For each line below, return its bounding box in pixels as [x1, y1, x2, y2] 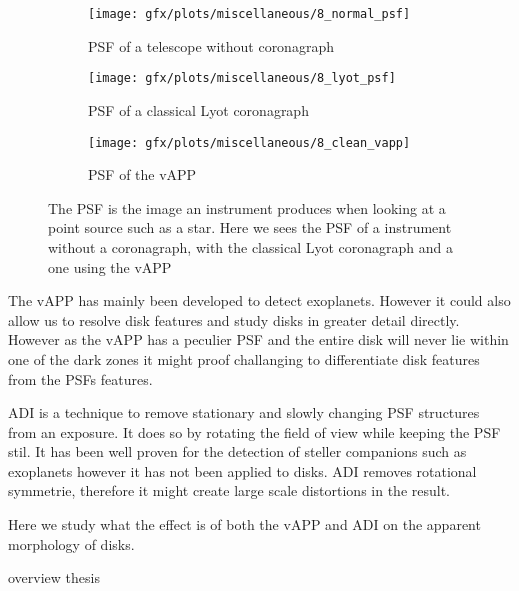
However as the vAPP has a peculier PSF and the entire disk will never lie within [8, 329, 509, 350]
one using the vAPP [48, 256, 172, 277]
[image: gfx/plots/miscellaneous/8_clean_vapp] [88, 135, 411, 150]
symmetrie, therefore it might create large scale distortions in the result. [8, 480, 451, 501]
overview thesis [8, 567, 100, 588]
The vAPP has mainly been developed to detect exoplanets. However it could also [8, 290, 511, 311]
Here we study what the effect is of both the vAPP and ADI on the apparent [8, 514, 481, 535]
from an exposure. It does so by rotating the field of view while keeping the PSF [8, 421, 501, 442]
